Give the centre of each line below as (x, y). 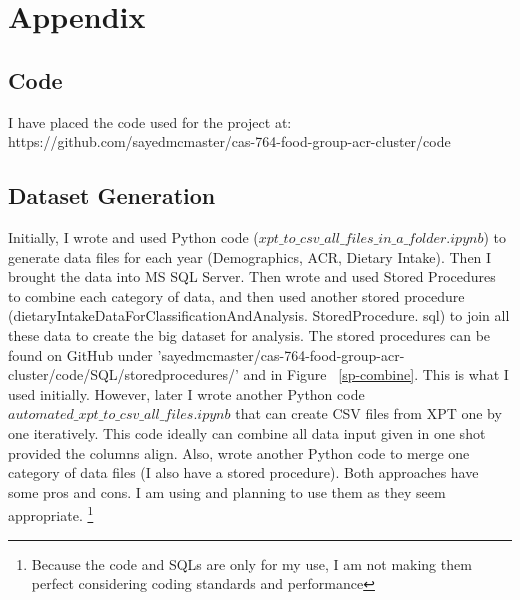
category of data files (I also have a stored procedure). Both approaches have (243, 472)
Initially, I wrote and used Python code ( (133, 236)
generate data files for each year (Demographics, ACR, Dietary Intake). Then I (250, 256)
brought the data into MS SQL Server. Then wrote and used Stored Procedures (252, 276)
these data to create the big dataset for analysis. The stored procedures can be (249, 334)
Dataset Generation (112, 195)
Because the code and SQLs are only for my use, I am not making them (251, 563)
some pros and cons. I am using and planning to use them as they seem (227, 491)
